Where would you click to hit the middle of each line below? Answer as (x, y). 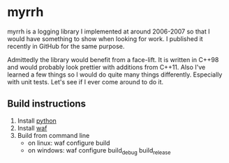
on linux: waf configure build (69, 143)
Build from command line (53, 135)
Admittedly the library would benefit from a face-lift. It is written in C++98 (113, 59)
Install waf (32, 128)
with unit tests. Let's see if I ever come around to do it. (86, 81)
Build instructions (46, 104)
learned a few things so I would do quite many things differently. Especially (115, 75)
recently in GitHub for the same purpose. (66, 46)
